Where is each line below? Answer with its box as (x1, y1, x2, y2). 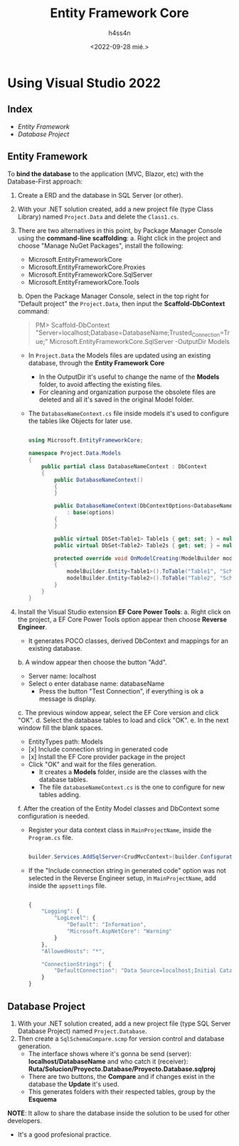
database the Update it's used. (28, 1080, 119, 1088)
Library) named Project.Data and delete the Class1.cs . (17, 212, 179, 220)
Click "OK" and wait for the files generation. (28, 760, 156, 769)
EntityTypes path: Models (28, 737, 103, 746)
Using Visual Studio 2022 (7, 75, 161, 91)
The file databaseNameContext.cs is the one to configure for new (38, 783, 225, 791)
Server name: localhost (28, 671, 97, 680)
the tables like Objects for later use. (28, 417, 133, 425)
